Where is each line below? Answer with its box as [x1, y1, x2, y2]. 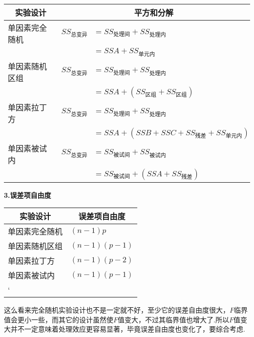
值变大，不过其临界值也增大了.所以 [118, 314, 229, 324]
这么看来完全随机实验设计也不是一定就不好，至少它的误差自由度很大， [4, 305, 230, 315]
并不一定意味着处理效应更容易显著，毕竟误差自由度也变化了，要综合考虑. [10, 324, 245, 334]
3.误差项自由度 [4, 190, 51, 200]
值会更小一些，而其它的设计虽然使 [4, 314, 113, 324]
